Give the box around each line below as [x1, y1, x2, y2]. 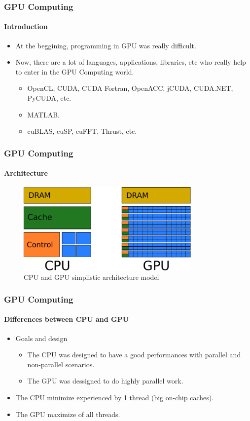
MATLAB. [27, 109, 60, 119]
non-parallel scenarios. [27, 359, 95, 369]
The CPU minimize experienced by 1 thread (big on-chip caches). [15, 392, 214, 403]
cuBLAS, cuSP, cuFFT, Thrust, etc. [27, 126, 137, 136]
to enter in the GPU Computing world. [15, 66, 134, 77]
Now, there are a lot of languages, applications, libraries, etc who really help [15, 57, 246, 67]
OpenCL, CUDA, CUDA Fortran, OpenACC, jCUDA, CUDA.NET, [27, 83, 233, 93]
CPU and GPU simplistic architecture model [24, 272, 159, 282]
